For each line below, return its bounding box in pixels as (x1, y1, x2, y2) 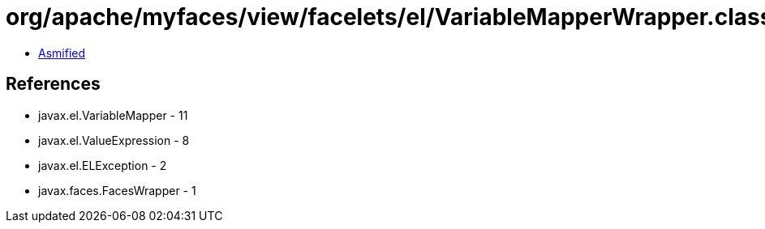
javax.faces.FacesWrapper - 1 (38, 183, 196, 197)
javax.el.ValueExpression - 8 (38, 133, 190, 147)
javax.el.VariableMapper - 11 (38, 108, 188, 122)
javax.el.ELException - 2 (38, 158, 167, 172)
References (6, 74, 101, 95)
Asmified (38, 45, 86, 60)
